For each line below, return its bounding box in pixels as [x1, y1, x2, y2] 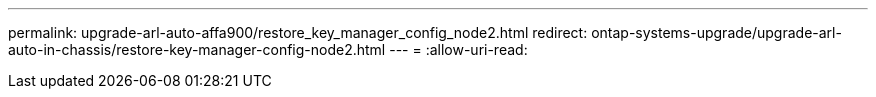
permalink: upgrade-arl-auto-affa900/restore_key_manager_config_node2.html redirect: [8, 24, 588, 41]
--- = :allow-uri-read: [389, 41, 528, 58]
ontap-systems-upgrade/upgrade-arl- [591, 24, 842, 41]
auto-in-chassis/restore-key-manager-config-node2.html [8, 41, 386, 58]
